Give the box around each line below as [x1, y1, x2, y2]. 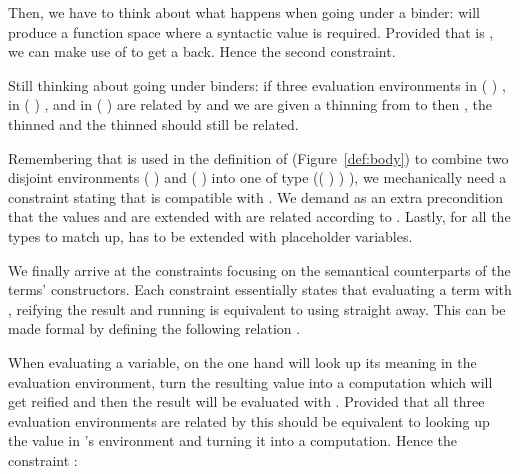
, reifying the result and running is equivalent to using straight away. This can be [8, 298, 506, 319]
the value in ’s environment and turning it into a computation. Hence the [8, 430, 457, 451]
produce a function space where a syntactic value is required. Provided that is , [8, 21, 494, 42]
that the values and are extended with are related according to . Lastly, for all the [8, 206, 511, 227]
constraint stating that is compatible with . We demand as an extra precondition [8, 186, 504, 207]
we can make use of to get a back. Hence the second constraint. [8, 41, 396, 62]
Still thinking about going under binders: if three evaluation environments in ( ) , [8, 74, 506, 95]
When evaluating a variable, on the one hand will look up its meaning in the [8, 351, 477, 372]
